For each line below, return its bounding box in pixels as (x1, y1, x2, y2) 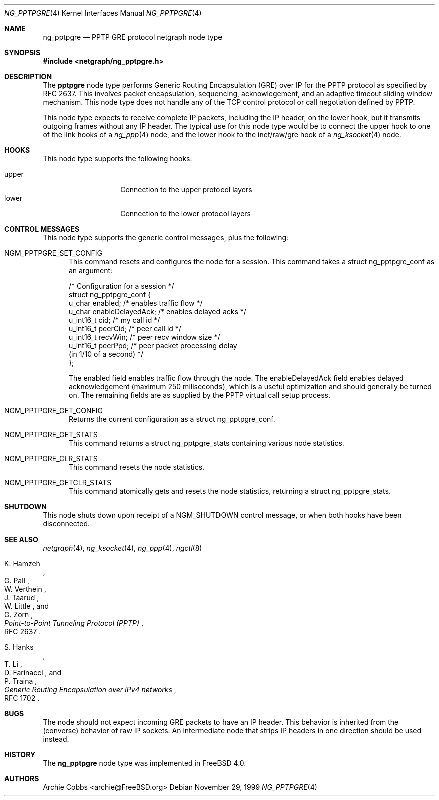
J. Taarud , (4, 593, 39, 602)
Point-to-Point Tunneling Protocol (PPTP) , (4, 619, 144, 627)
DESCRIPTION (4, 72, 52, 81)
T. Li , (4, 660, 22, 668)
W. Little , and (4, 602, 49, 610)
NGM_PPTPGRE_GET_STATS (4, 430, 98, 439)
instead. (43, 735, 69, 743)
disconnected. (43, 519, 90, 528)
